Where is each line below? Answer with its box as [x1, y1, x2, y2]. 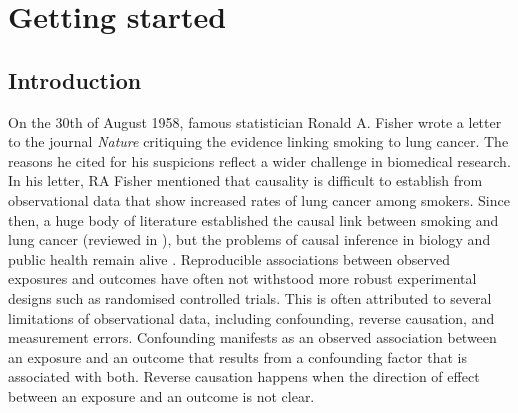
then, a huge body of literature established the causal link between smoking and [8, 209, 499, 230]
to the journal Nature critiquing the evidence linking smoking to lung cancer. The [8, 131, 509, 152]
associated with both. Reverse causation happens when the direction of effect [8, 366, 480, 387]
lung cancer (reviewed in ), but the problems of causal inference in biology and [8, 229, 491, 250]
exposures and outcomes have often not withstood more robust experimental [8, 268, 477, 289]
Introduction [8, 64, 142, 95]
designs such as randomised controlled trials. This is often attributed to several [8, 287, 492, 308]
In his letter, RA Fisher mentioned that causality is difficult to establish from [8, 170, 483, 191]
